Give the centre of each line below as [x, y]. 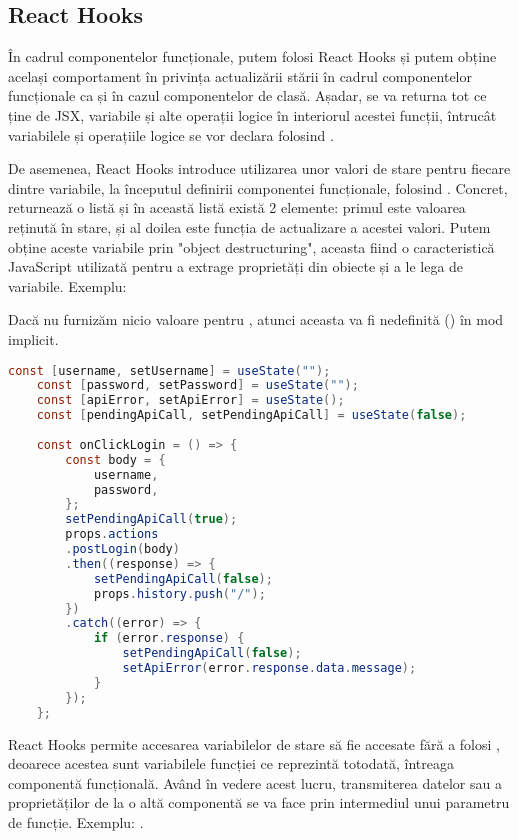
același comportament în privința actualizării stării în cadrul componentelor [240, 75]
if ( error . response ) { [169, 638]
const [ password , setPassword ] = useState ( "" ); [197, 385]
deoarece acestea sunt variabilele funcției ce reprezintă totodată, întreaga [231, 763]
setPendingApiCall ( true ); [151, 519]
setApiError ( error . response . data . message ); [269, 668]
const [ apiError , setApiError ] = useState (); [190, 400]
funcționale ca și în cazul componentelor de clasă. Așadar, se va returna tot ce [247, 95]
